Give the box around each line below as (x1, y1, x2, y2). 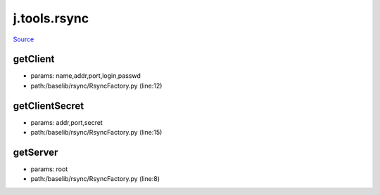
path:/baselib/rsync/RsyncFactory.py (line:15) (30, 128, 163, 137)
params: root (30, 165, 68, 173)
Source (13, 35, 34, 43)
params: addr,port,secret (30, 118, 103, 126)
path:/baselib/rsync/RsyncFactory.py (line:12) (30, 81, 163, 90)
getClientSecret (13, 100, 84, 112)
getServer (13, 146, 58, 158)
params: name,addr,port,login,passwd (30, 72, 141, 80)
